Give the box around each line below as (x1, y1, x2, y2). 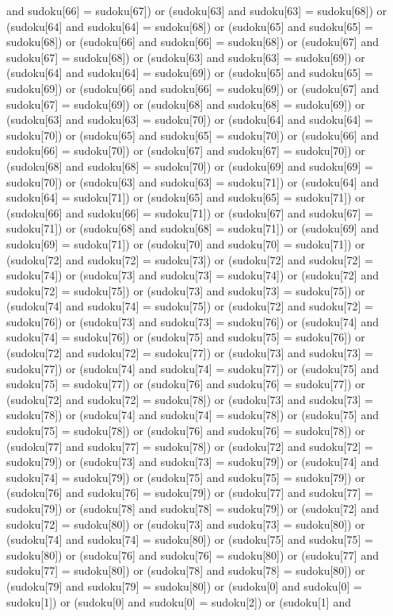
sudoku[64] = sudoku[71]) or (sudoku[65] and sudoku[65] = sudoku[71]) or (6, 189, 365, 206)
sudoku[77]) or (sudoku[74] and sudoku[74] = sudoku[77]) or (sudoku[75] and (6, 360, 379, 376)
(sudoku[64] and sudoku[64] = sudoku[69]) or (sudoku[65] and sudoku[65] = (6, 64, 373, 81)
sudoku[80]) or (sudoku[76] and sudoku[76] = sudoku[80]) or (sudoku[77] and (6, 546, 379, 563)
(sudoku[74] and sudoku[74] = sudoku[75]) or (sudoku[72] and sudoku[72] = (6, 298, 373, 314)
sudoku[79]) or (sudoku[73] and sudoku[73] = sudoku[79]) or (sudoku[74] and (6, 453, 379, 470)
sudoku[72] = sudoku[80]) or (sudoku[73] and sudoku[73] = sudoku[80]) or (6, 515, 365, 532)
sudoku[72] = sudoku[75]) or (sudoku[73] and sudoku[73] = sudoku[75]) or (6, 282, 365, 298)
